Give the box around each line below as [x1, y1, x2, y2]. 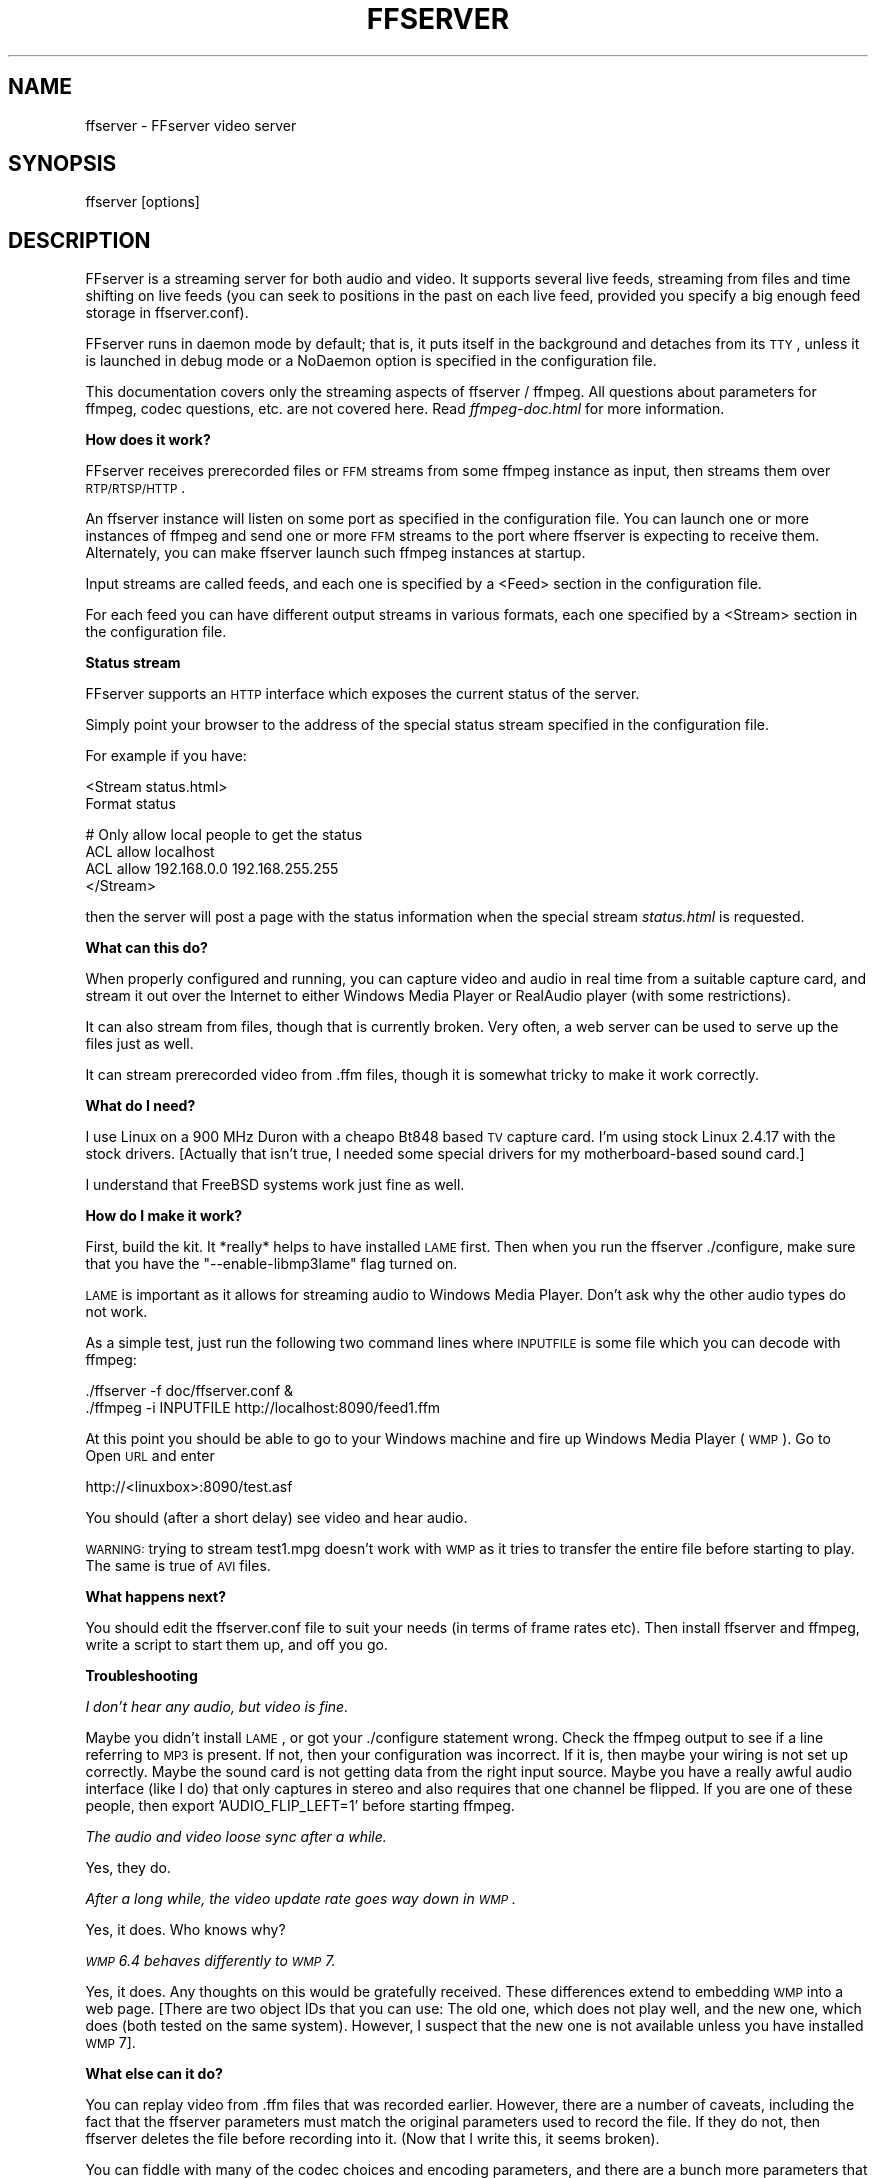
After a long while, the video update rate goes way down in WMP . [85, 1890, 517, 1908]
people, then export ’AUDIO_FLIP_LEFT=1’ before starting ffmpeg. [85, 1797, 515, 1815]
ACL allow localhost [85, 843, 215, 861]
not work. [85, 1303, 148, 1321]
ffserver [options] [85, 193, 200, 211]
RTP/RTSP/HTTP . [85, 479, 186, 497]
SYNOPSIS [8, 151, 117, 177]
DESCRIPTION [8, 227, 151, 253]
